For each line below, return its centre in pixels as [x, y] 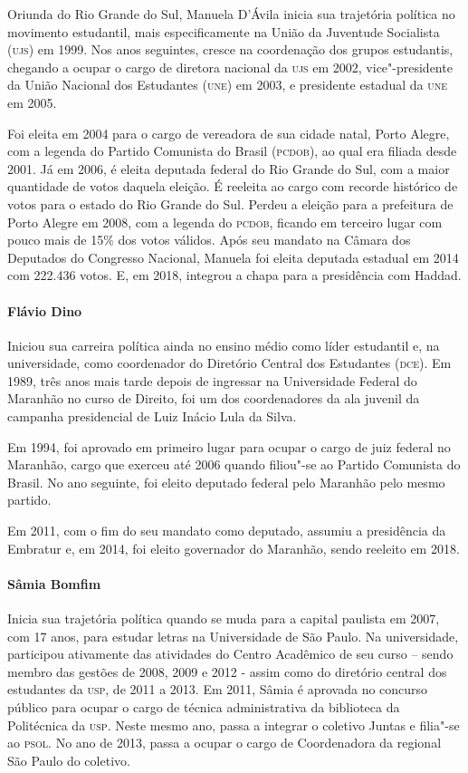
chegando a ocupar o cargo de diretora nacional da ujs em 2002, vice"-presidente [230, 67]
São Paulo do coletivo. [69, 760]
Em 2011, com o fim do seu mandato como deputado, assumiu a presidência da [227, 531]
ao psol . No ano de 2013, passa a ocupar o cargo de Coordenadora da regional [224, 743]
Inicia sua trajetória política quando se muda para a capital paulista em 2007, [224, 618]
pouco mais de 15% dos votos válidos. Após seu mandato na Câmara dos [209, 240]
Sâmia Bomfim [54, 583]
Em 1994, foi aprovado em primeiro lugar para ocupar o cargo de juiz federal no [229, 446]
